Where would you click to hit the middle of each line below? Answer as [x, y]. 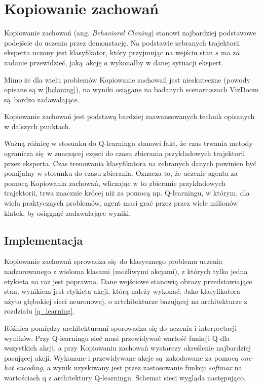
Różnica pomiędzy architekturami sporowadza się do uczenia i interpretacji [121, 327]
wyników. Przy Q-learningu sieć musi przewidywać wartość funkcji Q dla [117, 338]
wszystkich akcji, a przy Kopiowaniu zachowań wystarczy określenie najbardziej [127, 348]
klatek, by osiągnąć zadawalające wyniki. [68, 213]
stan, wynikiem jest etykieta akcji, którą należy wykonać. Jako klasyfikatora [122, 291]
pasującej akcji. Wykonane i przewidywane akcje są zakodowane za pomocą [121, 357]
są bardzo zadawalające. [42, 99]
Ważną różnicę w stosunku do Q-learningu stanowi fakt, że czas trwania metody [128, 143]
